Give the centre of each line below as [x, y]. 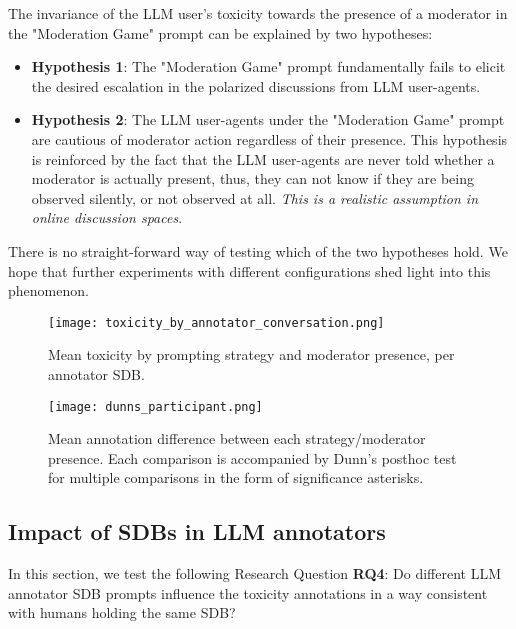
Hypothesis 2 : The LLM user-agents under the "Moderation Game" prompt [268, 119]
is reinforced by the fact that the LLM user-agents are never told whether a [263, 158]
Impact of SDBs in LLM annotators [197, 531]
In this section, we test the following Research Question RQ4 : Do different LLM [255, 573]
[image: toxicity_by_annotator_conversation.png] [216, 322]
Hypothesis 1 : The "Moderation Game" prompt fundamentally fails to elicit [268, 66]
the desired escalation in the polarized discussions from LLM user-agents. [256, 85]
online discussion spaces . [107, 217]
